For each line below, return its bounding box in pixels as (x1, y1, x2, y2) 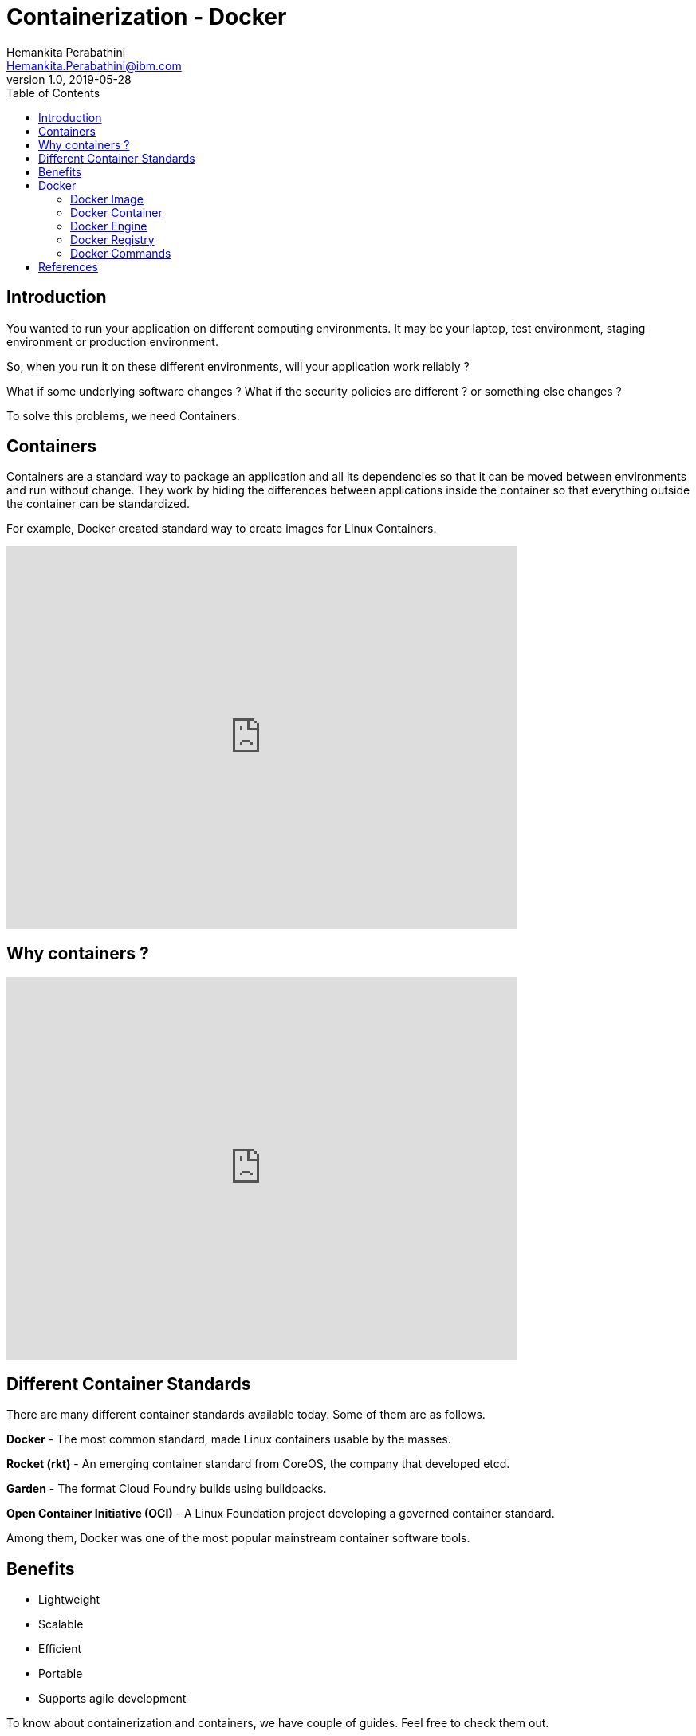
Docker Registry (70, 232, 155, 246)
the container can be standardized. (6, 497, 190, 511)
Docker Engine (70, 218, 147, 233)
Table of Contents (6, 85, 100, 100)
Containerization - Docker (6, 3, 287, 30)
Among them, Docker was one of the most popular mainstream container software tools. (6, 1531, 470, 1545)
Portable (38, 1666, 83, 1680)
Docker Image (70, 191, 144, 206)
